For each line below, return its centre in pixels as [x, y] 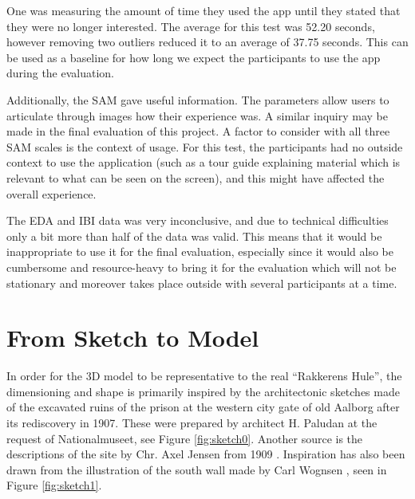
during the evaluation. [61, 73]
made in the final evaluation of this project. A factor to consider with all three [198, 131]
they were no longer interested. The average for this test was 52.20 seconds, [191, 26]
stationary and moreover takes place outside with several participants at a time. [202, 283]
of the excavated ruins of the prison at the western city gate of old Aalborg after [203, 407]
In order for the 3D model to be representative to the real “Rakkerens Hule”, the [204, 376]
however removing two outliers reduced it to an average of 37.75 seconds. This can [207, 42]
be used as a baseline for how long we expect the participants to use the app [194, 57]
